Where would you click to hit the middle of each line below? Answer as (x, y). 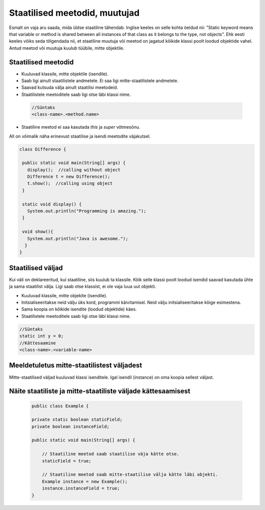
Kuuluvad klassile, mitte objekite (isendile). (64, 295)
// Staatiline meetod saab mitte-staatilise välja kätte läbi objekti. (130, 475)
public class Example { (60, 406)
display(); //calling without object (74, 170)
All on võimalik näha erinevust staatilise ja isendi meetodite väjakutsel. (80, 136)
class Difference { (43, 149)
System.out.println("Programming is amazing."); (87, 211)
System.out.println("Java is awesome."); (78, 239)
